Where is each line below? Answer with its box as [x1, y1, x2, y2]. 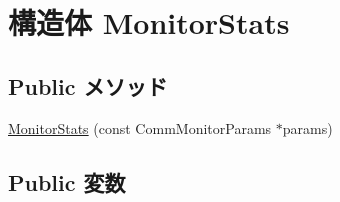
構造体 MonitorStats [8, 2, 290, 43]
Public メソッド [8, 70, 168, 101]
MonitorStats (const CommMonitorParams [8, 117, 272, 138]
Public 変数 [8, 166, 126, 197]
